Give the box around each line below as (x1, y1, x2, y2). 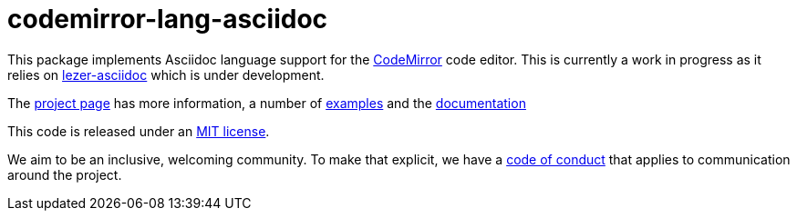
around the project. (7, 166, 122, 183)
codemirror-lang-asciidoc (7, 4, 328, 35)
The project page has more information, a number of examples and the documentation (7, 94, 526, 111)
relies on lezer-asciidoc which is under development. (7, 66, 325, 83)
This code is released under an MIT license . (7, 123, 270, 139)
